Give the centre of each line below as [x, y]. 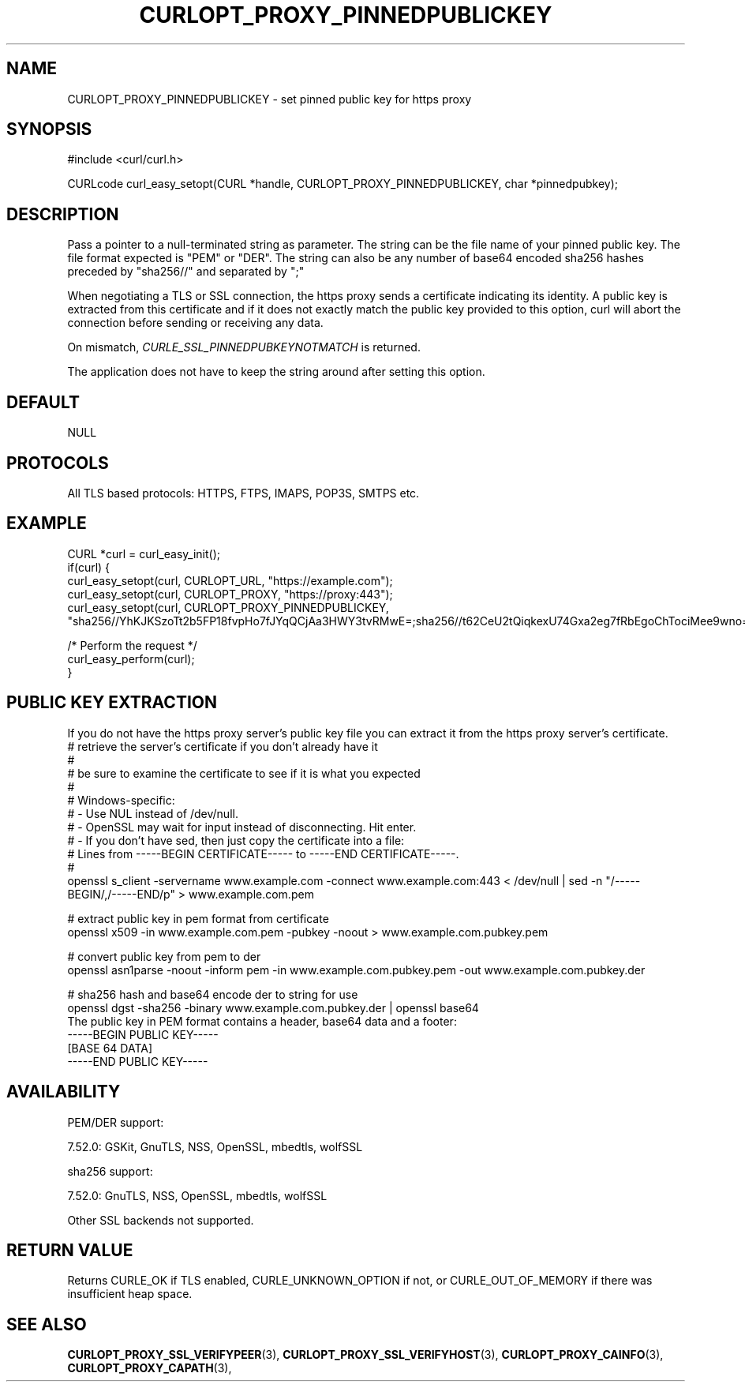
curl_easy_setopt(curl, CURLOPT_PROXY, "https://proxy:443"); [230, 594]
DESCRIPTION [63, 214]
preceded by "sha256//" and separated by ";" [186, 272]
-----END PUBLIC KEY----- [138, 1061]
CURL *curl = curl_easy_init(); [144, 553]
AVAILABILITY [64, 1092]
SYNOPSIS [49, 129]
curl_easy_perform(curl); [131, 658]
